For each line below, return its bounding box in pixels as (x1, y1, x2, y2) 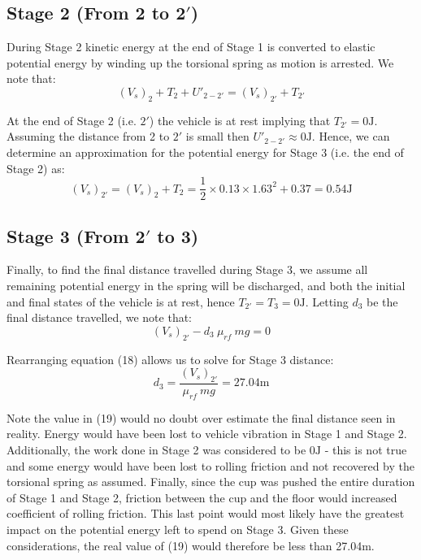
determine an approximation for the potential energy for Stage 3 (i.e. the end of (7, 143, 404, 160)
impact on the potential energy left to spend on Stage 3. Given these (7, 520, 349, 537)
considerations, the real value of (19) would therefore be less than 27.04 (7, 536, 362, 553)
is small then (185, 128, 250, 145)
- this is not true (324, 441, 407, 458)
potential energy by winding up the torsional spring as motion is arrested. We (7, 54, 394, 71)
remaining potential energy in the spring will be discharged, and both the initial (7, 277, 406, 294)
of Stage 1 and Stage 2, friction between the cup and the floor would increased (7, 488, 397, 506)
